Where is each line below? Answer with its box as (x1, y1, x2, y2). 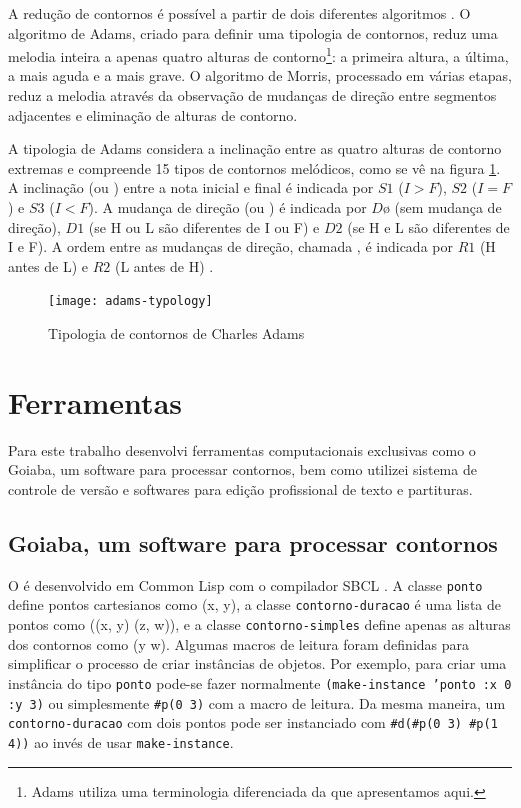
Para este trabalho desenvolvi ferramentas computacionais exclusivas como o (8, 439, 476, 460)
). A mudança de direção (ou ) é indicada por (88, 197, 367, 217)
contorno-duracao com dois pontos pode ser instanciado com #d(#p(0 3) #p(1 (8, 712, 498, 733)
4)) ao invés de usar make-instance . (8, 731, 234, 752)
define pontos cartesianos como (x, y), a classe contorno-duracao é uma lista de (8, 594, 501, 615)
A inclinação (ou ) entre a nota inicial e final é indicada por (8, 177, 374, 198)
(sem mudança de (394, 197, 502, 217)
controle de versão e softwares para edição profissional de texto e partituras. (8, 478, 473, 499)
